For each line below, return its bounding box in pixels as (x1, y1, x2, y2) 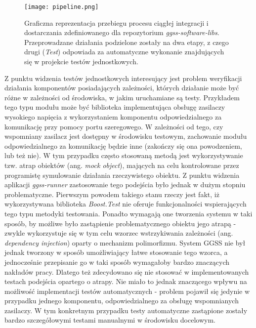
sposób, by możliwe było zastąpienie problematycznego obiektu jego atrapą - (4, 218, 236, 228)
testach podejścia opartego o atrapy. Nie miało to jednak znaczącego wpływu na (4, 276, 247, 287)
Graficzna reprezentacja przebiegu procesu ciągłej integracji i (24, 17, 209, 28)
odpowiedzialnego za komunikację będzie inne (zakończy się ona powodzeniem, (4, 140, 242, 151)
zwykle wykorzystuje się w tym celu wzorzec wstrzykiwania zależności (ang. (4, 228, 233, 238)
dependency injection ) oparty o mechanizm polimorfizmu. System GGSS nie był (4, 237, 246, 247)
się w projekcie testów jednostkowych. (24, 56, 138, 67)
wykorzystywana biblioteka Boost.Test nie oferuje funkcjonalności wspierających (4, 199, 247, 209)
